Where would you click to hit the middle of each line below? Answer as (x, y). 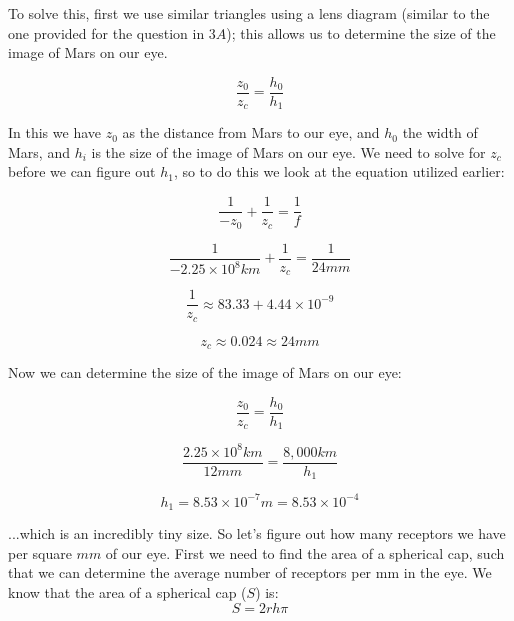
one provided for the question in (106, 32)
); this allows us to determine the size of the (361, 32)
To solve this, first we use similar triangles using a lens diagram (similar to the (249, 13)
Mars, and (39, 151)
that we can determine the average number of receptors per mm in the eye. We (250, 572)
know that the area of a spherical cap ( (127, 591)
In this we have (55, 132)
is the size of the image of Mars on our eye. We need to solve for (288, 151)
